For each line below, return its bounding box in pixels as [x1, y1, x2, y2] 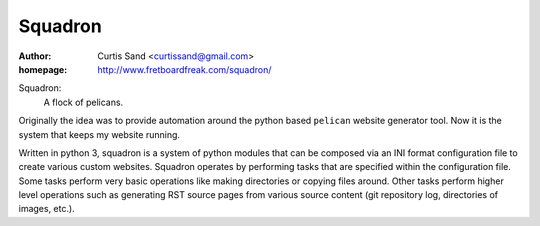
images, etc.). [18, 203, 75, 215]
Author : [18, 50, 52, 62]
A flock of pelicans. [43, 96, 124, 108]
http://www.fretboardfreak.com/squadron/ [97, 63, 272, 75]
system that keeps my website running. [18, 128, 180, 140]
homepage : [18, 63, 68, 75]
